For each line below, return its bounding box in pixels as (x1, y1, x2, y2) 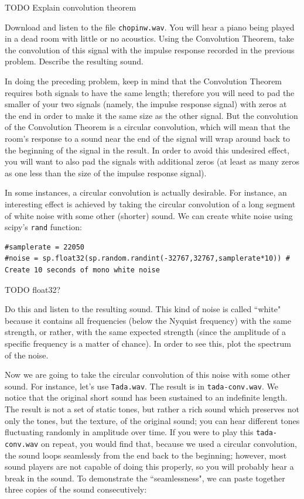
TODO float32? (5, 283, 61, 295)
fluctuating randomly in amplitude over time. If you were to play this (5, 426, 254, 438)
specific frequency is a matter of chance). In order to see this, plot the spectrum (5, 337, 291, 349)
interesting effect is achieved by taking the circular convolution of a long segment (5, 197, 296, 210)
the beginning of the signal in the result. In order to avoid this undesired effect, (5, 143, 290, 156)
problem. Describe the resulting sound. (5, 55, 144, 67)
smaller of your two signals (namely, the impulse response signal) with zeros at (5, 98, 287, 110)
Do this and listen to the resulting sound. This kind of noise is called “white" (5, 303, 281, 315)
